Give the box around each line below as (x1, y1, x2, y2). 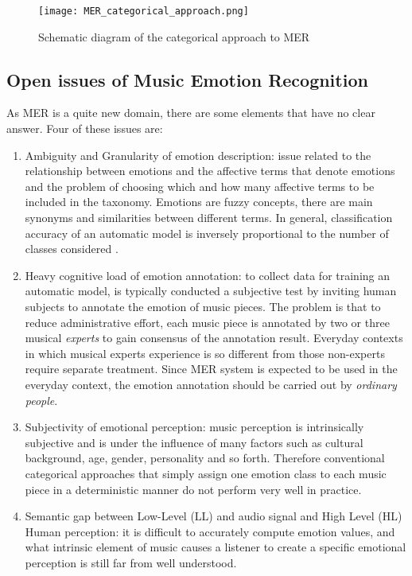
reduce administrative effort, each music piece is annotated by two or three (25, 313, 390, 330)
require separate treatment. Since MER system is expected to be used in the (25, 360, 398, 377)
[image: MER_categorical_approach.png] (38, 6, 249, 17)
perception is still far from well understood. (25, 554, 237, 570)
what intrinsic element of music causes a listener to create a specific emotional (25, 539, 406, 555)
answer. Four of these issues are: (6, 120, 163, 137)
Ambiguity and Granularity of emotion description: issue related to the (25, 146, 371, 163)
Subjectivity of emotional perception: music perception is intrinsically (25, 418, 364, 435)
